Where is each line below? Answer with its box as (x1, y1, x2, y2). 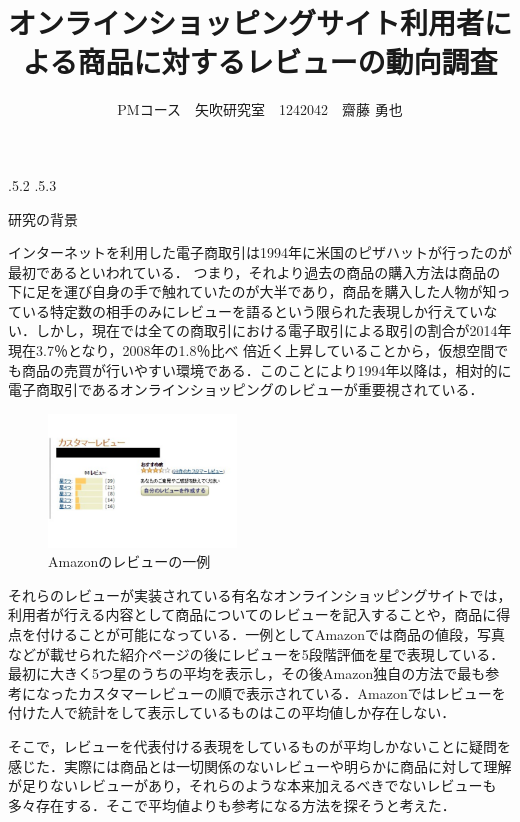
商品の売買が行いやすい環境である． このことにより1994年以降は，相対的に (21, 359, 512, 380)
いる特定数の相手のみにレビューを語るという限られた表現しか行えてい (21, 300, 484, 321)
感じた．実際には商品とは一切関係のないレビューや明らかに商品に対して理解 (8, 755, 512, 776)
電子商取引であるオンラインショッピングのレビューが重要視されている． (8, 379, 484, 400)
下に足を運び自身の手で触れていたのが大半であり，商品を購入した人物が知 (8, 281, 497, 302)
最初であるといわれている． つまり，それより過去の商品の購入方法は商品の (8, 261, 501, 282)
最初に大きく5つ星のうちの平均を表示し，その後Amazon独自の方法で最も (8, 663, 486, 684)
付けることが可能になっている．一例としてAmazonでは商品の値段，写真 (35, 623, 506, 644)
